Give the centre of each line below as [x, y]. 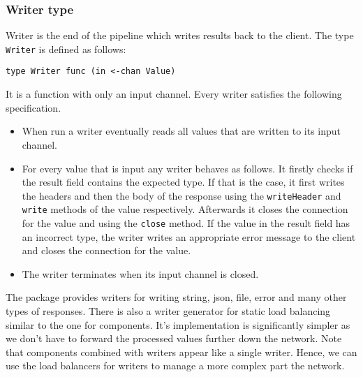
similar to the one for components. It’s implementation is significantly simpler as [178, 324]
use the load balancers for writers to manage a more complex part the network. [175, 365]
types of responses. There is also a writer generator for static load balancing [168, 311]
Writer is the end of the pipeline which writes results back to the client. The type [180, 35]
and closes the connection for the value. [106, 250]
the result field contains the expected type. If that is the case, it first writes [183, 182]
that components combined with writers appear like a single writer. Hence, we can [181, 352]
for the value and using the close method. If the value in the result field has [186, 223]
